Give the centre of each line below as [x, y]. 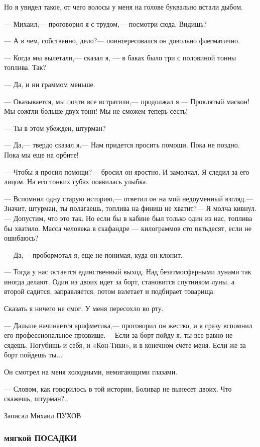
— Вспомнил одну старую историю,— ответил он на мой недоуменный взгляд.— [129, 198]
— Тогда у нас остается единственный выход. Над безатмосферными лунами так [128, 272]
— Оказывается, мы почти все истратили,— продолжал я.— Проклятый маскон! [127, 101]
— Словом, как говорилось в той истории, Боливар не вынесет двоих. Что [118, 388]
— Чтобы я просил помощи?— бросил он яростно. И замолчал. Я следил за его [127, 171]
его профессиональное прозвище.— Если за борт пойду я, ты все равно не [118, 335]
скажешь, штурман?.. [36, 398]
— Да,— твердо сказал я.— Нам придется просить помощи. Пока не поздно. [122, 145]
